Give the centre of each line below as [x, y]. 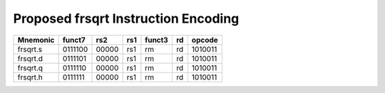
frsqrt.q [30, 67]
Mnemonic [36, 40]
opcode [205, 40]
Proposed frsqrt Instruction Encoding [126, 18]
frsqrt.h [30, 77]
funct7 [74, 40]
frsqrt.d [30, 58]
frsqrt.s [30, 49]
